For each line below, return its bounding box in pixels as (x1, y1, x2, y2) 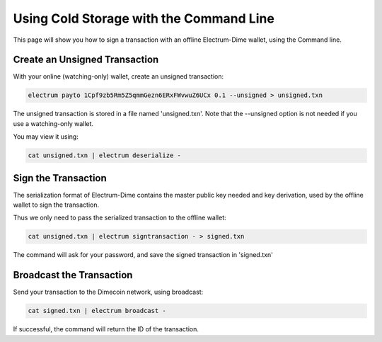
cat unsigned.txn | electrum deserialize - (28, 152, 182, 159)
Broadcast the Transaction (13, 269, 133, 281)
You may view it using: (13, 132, 79, 141)
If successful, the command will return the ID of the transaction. (13, 325, 199, 334)
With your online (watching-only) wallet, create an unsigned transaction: (13, 72, 224, 81)
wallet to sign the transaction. (13, 200, 99, 209)
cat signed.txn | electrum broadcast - (28, 307, 166, 315)
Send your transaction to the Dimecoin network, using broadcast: (13, 287, 204, 297)
